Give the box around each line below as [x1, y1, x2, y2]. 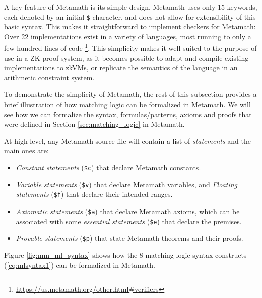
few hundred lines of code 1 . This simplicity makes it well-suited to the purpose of [4, 41, 257, 53]
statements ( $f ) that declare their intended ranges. [16, 189, 173, 200]
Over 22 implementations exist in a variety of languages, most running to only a [4, 31, 251, 41]
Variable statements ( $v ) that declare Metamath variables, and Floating [16, 179, 238, 189]
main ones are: [4, 145, 49, 156]
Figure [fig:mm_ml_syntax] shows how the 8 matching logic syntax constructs [4, 249, 247, 260]
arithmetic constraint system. [4, 72, 95, 82]
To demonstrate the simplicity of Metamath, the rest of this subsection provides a [4, 89, 257, 100]
